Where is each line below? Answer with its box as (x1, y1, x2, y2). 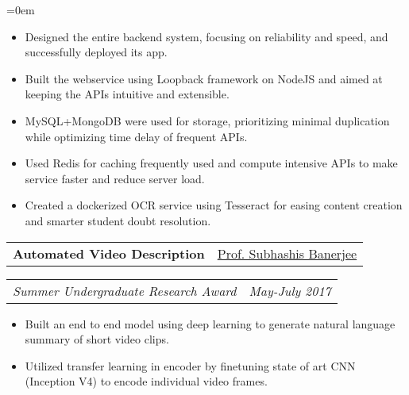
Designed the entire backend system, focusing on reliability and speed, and (25, 28, 388, 44)
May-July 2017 (249, 281, 331, 300)
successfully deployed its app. (25, 44, 168, 60)
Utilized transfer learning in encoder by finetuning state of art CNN (25, 357, 356, 374)
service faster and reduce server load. (25, 170, 205, 186)
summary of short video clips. (25, 331, 169, 347)
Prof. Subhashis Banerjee (217, 244, 357, 263)
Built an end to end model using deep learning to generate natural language (25, 315, 395, 332)
